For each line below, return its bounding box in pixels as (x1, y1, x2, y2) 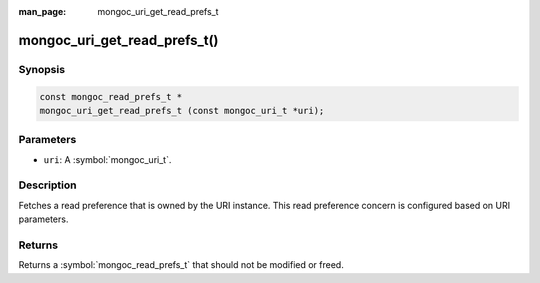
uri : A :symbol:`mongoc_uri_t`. (43, 153, 172, 165)
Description (18, 178, 77, 192)
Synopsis (18, 62, 65, 76)
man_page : (18, 6, 67, 17)
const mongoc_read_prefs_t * (39, 91, 183, 102)
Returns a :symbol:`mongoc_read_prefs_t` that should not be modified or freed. (18, 259, 344, 271)
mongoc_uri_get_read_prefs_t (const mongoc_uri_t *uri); (39, 105, 325, 116)
